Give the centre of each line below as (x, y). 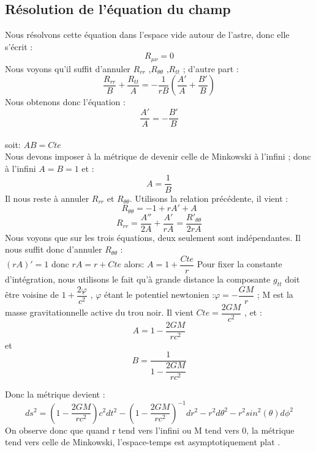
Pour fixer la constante (239, 264)
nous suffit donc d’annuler (54, 249)
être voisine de (32, 295)
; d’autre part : (211, 68)
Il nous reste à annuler (47, 198)
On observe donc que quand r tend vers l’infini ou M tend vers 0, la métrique (150, 430)
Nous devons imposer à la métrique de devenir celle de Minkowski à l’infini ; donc (158, 156)
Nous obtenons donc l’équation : (65, 102)
